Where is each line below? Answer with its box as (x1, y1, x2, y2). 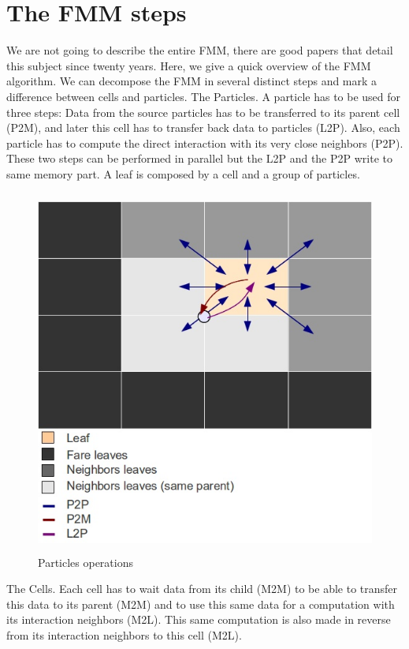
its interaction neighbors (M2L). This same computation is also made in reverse (6, 611, 391, 628)
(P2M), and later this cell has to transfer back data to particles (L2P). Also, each (6, 119, 400, 136)
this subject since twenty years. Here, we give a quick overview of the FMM (6, 57, 371, 73)
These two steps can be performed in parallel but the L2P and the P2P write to (6, 150, 392, 167)
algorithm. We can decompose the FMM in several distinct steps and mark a (6, 73, 377, 89)
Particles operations (38, 553, 133, 570)
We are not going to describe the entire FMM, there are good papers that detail (6, 42, 393, 58)
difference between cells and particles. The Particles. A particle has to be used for (6, 88, 401, 104)
